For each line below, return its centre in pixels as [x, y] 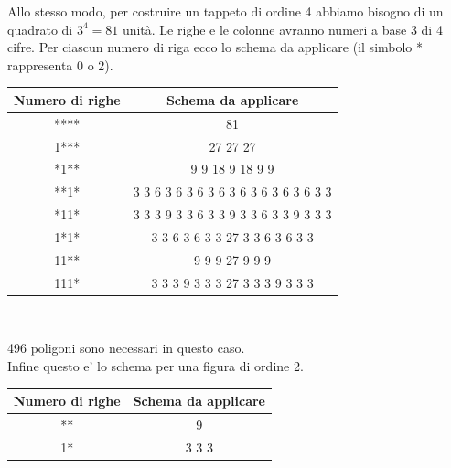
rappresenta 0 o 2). [60, 64]
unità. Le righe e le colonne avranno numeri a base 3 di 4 [282, 29]
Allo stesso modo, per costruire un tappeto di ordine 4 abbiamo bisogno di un [225, 11]
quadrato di [40, 29]
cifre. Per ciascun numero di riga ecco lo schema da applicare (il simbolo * [215, 47]
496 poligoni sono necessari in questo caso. [126, 348]
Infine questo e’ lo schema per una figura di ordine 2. [156, 365]
